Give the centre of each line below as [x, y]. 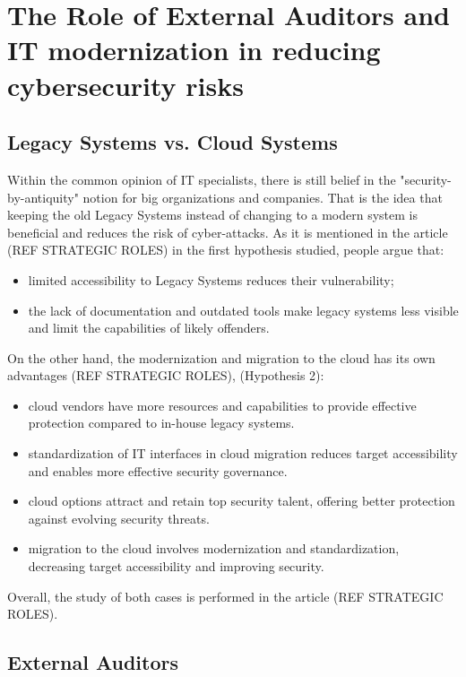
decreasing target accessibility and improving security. [176, 566]
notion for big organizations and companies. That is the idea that [263, 197]
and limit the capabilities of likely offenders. [149, 328]
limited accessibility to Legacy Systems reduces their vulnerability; [211, 279]
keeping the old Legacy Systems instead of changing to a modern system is [212, 215]
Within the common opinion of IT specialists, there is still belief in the [202, 179]
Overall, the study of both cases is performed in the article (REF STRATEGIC [225, 596]
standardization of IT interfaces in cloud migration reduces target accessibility [243, 453]
